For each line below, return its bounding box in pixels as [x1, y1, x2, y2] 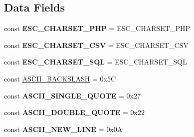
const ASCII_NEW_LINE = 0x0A [4, 123, 123, 134]
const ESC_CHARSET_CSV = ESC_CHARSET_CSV [4, 39, 189, 50]
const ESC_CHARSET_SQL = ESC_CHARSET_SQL [4, 56, 187, 67]
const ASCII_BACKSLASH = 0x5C [4, 73, 116, 83]
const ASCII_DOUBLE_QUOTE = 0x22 [4, 107, 145, 117]
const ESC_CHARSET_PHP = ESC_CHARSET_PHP [4, 23, 191, 33]
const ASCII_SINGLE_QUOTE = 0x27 [4, 90, 141, 100]
